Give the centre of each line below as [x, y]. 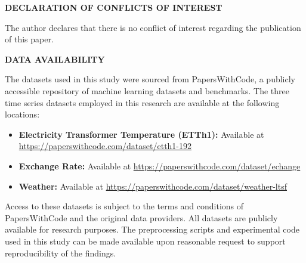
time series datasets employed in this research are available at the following [142, 102]
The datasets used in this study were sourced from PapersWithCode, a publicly [150, 79]
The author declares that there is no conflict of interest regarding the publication [153, 27]
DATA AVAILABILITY [55, 59]
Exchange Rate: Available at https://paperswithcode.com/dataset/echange [160, 165]
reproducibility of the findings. [61, 253]
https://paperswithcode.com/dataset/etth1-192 [105, 146]
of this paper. [29, 39]
